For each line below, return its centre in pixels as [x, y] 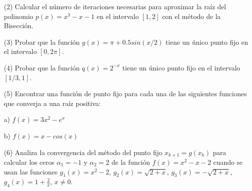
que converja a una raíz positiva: [52, 103]
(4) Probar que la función [42, 67]
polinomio [19, 16]
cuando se [228, 162]
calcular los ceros [29, 162]
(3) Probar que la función [42, 42]
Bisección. [19, 26]
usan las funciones [31, 171]
